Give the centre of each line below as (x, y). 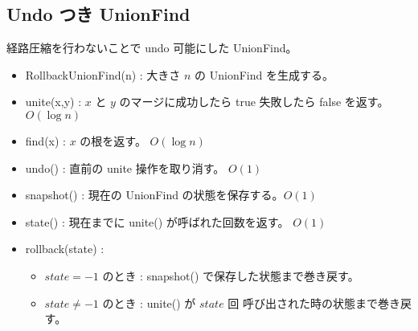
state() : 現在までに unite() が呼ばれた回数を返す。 (157, 221)
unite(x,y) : (53, 102)
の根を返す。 (113, 140)
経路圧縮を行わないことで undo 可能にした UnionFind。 (152, 48)
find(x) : (45, 140)
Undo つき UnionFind (98, 14)
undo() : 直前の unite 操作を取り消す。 (125, 168)
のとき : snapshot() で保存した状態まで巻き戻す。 (231, 275)
